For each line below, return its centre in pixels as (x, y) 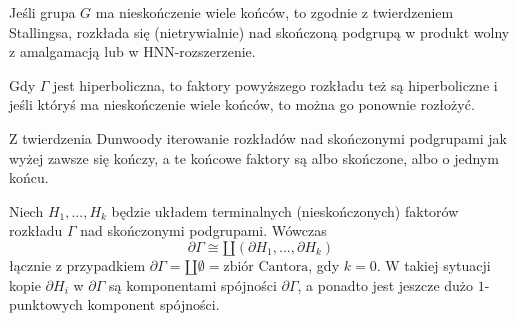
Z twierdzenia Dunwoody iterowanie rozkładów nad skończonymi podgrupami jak (258, 137)
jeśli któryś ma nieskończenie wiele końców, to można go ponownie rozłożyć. (242, 104)
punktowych (46, 304)
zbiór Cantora (266, 266)
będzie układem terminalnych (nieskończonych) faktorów (285, 210)
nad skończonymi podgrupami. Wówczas (203, 230)
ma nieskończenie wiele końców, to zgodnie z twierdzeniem (274, 12)
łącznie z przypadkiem (77, 264)
